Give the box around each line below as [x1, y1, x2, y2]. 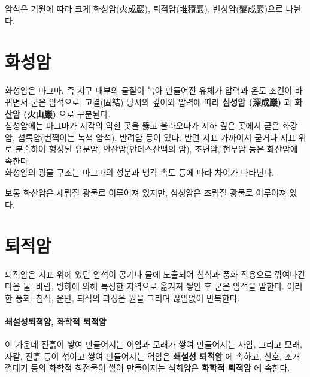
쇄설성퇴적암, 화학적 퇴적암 [5, 315, 107, 327]
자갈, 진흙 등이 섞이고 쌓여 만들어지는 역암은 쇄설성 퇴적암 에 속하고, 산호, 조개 [5, 349, 300, 362]
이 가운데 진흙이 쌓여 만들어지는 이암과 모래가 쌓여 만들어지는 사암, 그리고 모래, [5, 337, 302, 350]
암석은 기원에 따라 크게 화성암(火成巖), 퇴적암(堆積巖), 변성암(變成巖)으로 [5, 2, 283, 14]
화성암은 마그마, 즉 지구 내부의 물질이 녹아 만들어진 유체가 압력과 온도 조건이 [5, 84, 293, 96]
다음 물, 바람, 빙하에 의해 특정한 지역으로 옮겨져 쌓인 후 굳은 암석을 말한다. [5, 279, 284, 292]
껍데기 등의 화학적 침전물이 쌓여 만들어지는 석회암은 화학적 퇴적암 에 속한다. [5, 361, 290, 374]
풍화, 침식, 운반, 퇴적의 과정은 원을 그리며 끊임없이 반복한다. [15, 291, 240, 304]
